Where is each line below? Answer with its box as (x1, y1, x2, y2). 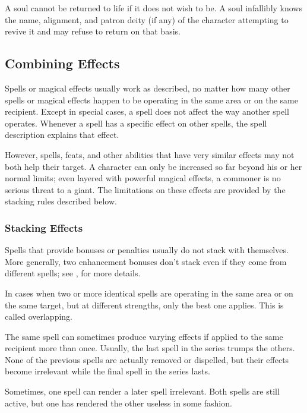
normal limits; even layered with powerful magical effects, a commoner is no (5, 172, 281, 184)
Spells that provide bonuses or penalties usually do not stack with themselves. (5, 244, 289, 256)
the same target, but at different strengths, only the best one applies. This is (5, 298, 284, 311)
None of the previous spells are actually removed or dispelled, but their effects (5, 353, 289, 365)
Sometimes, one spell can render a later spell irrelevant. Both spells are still (5, 385, 280, 398)
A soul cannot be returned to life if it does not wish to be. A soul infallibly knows (5, 2, 302, 14)
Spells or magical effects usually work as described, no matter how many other (5, 81, 290, 94)
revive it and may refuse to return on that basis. (5, 25, 181, 37)
